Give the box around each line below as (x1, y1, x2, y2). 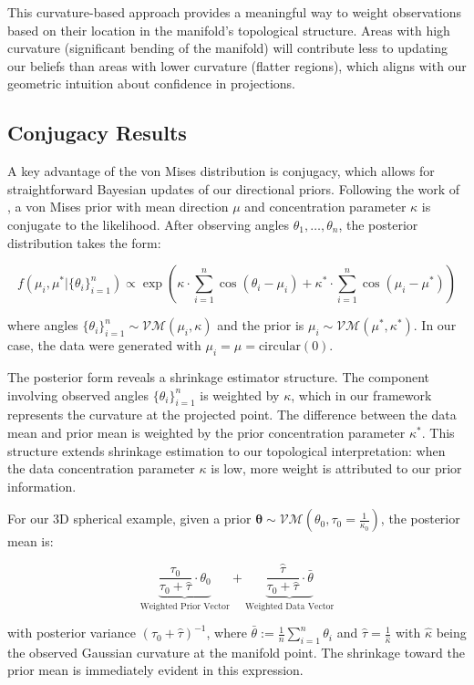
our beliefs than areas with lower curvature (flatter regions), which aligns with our (7, 56, 467, 75)
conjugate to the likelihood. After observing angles (7, 214, 290, 234)
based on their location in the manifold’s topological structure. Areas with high (7, 20, 450, 39)
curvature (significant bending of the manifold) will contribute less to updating (7, 38, 448, 57)
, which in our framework (291, 385, 432, 404)
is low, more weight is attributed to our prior (211, 459, 462, 478)
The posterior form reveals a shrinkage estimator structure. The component (7, 367, 430, 386)
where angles (7, 316, 78, 335)
